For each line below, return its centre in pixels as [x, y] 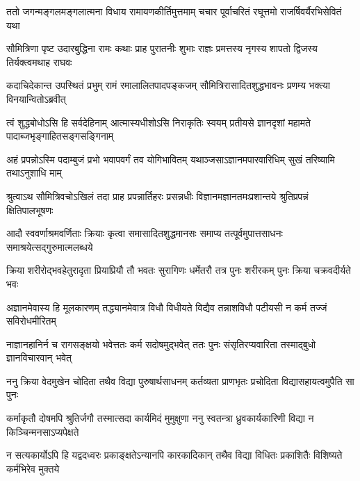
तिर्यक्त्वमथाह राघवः [39, 62]
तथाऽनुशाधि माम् [34, 173]
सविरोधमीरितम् [31, 321]
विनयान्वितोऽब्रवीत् [36, 98]
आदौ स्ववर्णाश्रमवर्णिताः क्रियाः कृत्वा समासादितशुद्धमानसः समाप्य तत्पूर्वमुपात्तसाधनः [145, 233]
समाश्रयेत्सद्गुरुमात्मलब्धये [50, 246]
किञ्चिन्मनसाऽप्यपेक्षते [43, 431]
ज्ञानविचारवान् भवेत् [39, 358]
